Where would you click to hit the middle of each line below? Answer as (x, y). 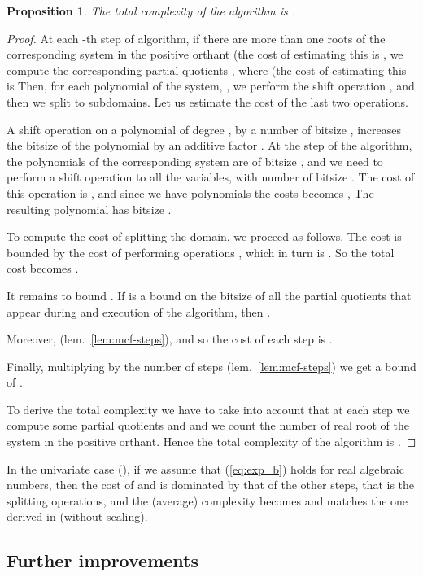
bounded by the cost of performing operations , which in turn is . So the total (201, 252)
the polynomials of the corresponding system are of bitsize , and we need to (195, 161)
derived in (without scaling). (77, 516)
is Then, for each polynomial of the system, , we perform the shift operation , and (211, 86)
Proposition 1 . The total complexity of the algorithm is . (151, 11)
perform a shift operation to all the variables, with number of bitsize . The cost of (211, 177)
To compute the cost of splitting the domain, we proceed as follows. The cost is (204, 236)
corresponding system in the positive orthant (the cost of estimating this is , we (205, 54)
